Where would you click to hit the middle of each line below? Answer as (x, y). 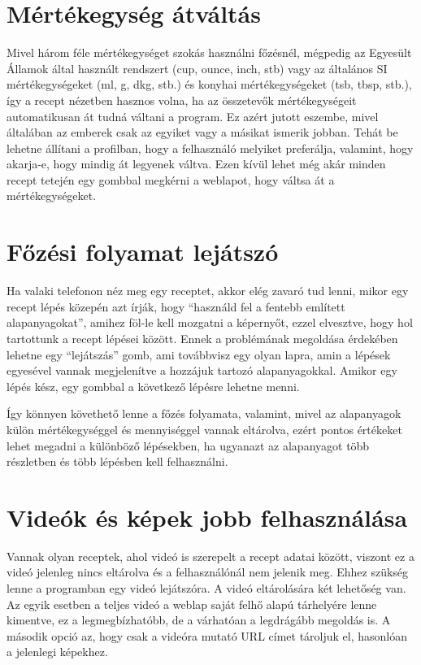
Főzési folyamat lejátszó (143, 252)
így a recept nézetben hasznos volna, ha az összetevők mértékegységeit (182, 100)
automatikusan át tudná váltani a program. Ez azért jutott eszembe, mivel (193, 116)
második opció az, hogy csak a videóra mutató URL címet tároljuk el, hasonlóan (207, 635)
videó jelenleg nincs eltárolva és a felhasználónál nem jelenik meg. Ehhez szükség (208, 572)
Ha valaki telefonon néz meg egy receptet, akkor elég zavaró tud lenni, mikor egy (208, 291)
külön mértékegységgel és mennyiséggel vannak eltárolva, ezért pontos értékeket (204, 429)
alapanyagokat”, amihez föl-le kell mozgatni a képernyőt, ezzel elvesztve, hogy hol (210, 322)
